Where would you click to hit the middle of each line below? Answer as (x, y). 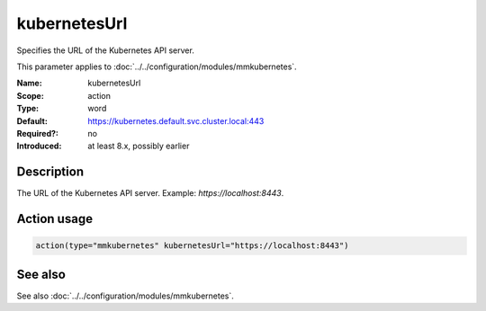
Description (50, 172)
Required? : (37, 133)
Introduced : (39, 146)
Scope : (30, 95)
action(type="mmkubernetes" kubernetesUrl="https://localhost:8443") (192, 246)
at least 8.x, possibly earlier (139, 146)
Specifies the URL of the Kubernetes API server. (106, 50)
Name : (29, 83)
